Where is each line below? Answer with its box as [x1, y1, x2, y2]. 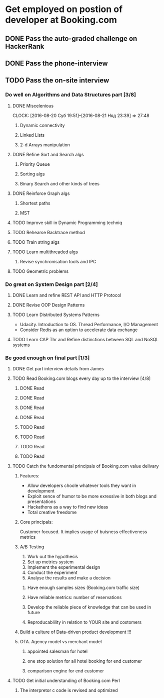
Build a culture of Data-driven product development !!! [19, 629, 131, 635]
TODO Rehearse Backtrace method [12, 229, 85, 235]
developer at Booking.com [5, 14, 117, 26]
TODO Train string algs [12, 239, 60, 245]
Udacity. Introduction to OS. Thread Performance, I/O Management [19, 321, 158, 327]
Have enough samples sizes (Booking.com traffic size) [27, 584, 140, 591]
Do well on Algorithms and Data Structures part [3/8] [5, 91, 136, 98]
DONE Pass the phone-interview [5, 59, 108, 67]
